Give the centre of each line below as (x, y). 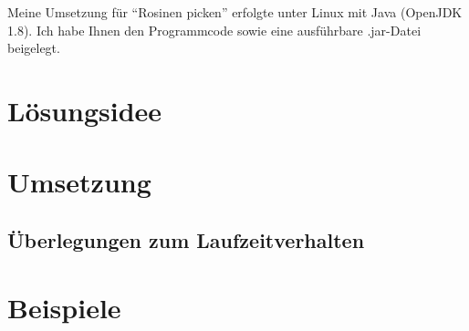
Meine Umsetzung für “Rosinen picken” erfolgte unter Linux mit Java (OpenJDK (235, 12)
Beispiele (64, 307)
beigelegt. (34, 48)
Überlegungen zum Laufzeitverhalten (186, 239)
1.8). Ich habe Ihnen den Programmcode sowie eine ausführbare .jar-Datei (214, 30)
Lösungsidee (85, 110)
